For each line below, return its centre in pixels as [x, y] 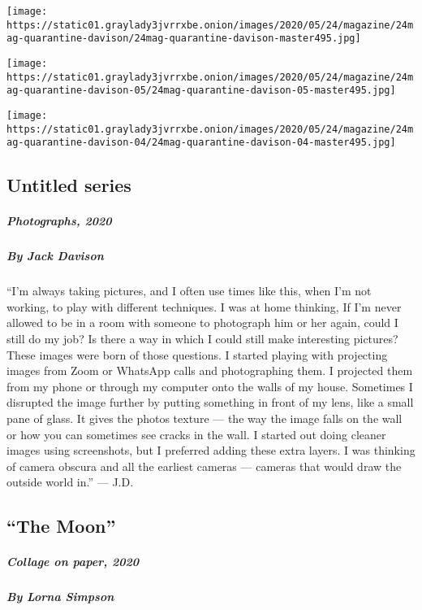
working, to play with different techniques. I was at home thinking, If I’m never [204, 306]
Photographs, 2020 [59, 221]
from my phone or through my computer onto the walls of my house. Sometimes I [210, 386]
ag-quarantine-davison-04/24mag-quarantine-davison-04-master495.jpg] [201, 143]
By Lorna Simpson [60, 597]
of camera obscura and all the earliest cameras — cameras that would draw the [204, 466]
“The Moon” [61, 526]
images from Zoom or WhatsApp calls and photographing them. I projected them [210, 370]
